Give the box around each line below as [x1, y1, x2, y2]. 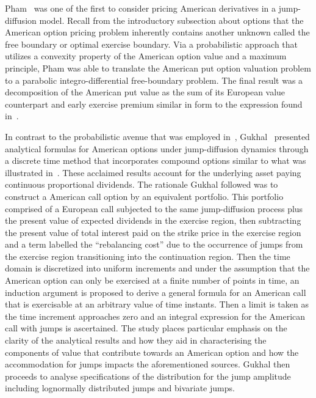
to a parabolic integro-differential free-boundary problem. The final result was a [5, 73, 303, 86]
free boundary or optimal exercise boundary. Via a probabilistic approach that [5, 37, 298, 50]
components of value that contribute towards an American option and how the [5, 345, 299, 358]
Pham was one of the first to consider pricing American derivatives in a [5, 2, 276, 14]
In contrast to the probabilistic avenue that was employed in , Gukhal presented [5, 130, 310, 142]
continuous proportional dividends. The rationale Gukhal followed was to [5, 178, 278, 191]
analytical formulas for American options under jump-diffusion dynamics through [5, 142, 309, 155]
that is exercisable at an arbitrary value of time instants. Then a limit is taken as [5, 298, 309, 311]
